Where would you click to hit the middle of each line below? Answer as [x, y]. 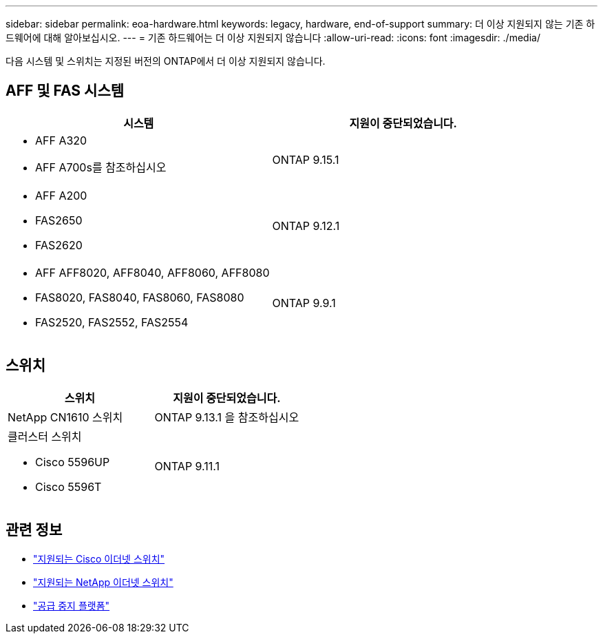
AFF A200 [61, 195]
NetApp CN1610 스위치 [65, 417]
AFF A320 [61, 140]
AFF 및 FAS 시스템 [65, 91]
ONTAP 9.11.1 [187, 466]
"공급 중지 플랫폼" [72, 605]
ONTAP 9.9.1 [304, 303]
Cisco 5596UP [73, 462]
